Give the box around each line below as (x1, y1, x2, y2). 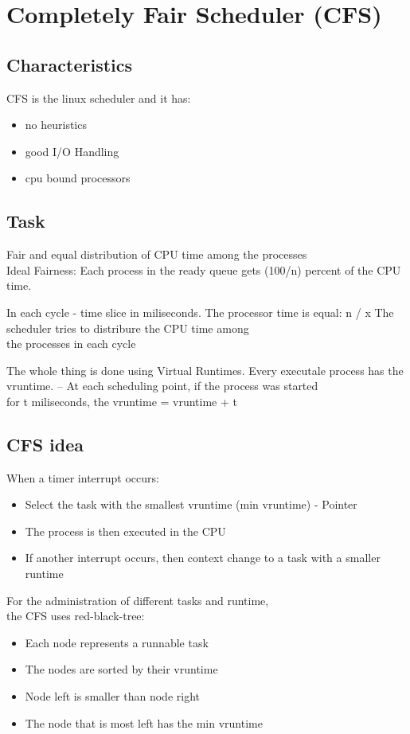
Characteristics (6, 52, 133, 76)
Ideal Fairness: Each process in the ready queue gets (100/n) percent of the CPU (6, 261, 401, 278)
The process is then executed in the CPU (25, 522, 226, 539)
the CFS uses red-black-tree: (6, 607, 145, 624)
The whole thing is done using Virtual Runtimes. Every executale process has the (6, 361, 404, 378)
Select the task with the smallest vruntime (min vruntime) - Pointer (25, 496, 357, 513)
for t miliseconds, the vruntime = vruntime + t (6, 392, 237, 409)
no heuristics (25, 116, 87, 133)
